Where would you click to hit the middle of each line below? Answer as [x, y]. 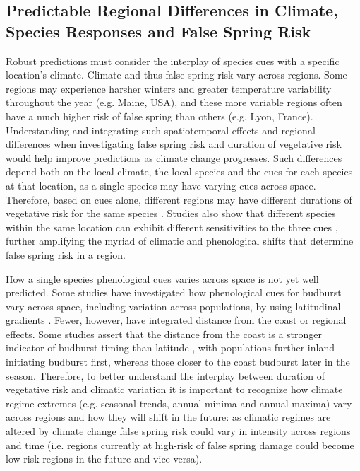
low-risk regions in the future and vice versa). [104, 459]
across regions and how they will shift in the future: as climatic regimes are [168, 417]
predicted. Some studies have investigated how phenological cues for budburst [174, 292]
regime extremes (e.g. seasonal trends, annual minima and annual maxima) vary [179, 403]
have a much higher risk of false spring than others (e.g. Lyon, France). [160, 116]
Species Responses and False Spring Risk [158, 31]
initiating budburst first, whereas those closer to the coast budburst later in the [178, 362]
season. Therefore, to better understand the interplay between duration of [165, 375]
